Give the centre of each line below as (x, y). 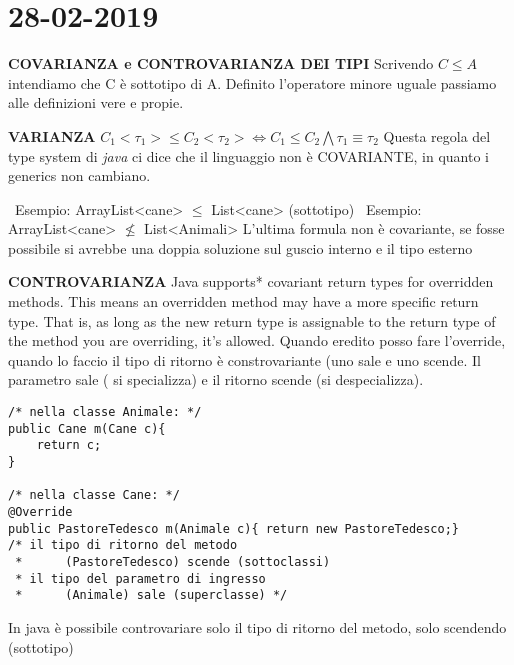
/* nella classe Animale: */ (105, 412)
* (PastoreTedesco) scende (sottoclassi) (173, 561)
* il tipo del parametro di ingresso (140, 578)
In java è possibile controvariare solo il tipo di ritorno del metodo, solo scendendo (257, 626)
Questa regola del (437, 135)
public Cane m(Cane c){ (87, 428)
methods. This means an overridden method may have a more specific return (243, 301)
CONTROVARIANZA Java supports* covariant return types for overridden (251, 281)
